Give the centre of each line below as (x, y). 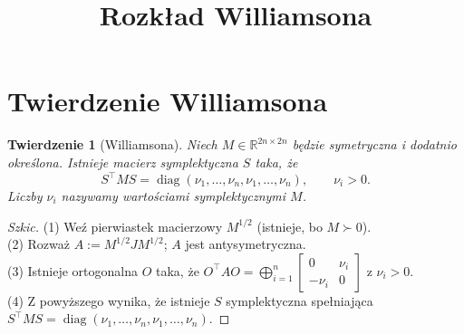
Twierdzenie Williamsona (168, 101)
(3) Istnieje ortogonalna (73, 270)
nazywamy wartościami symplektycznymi (174, 196)
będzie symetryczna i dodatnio (374, 144)
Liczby (25, 196)
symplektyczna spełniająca (300, 300)
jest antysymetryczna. (246, 244)
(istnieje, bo (290, 226)
